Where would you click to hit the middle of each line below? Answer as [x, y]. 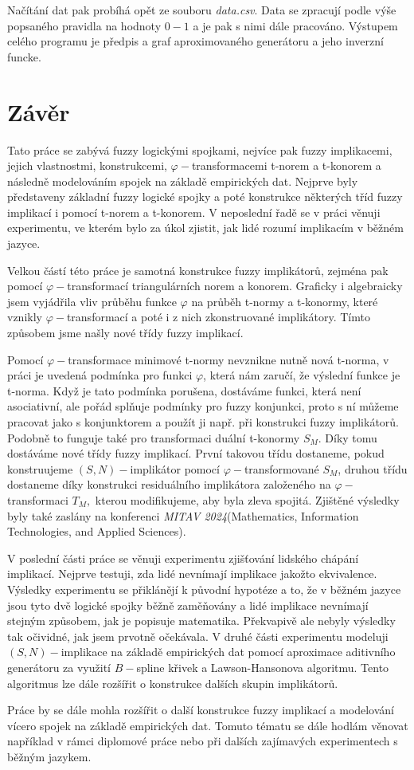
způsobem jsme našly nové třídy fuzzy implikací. [125, 333]
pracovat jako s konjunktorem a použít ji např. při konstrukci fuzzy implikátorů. [203, 422]
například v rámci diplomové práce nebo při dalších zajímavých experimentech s [203, 741]
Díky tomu [351, 437]
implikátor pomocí [175, 468]
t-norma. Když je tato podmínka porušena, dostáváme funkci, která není [184, 390]
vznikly [25, 317]
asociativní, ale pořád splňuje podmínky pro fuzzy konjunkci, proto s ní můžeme [203, 406]
